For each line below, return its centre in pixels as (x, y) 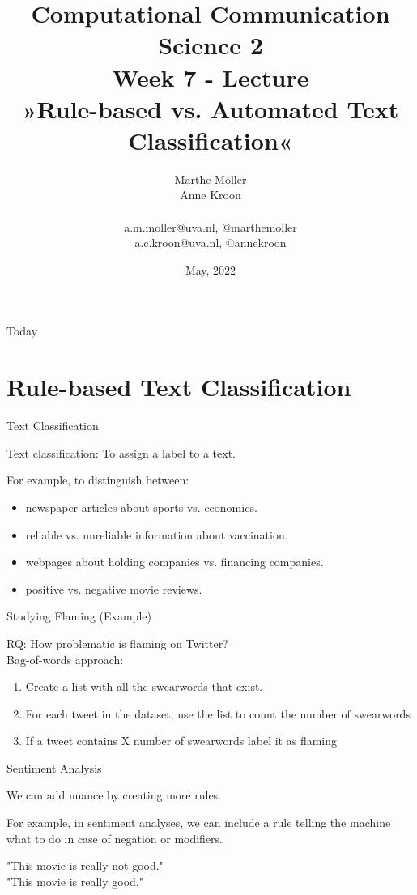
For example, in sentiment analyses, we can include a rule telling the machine (199, 823)
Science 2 (211, 45)
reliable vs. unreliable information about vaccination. (157, 534)
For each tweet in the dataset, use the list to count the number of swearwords (218, 713)
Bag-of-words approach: (65, 659)
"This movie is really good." (75, 881)
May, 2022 (211, 269)
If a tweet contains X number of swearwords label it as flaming (181, 741)
